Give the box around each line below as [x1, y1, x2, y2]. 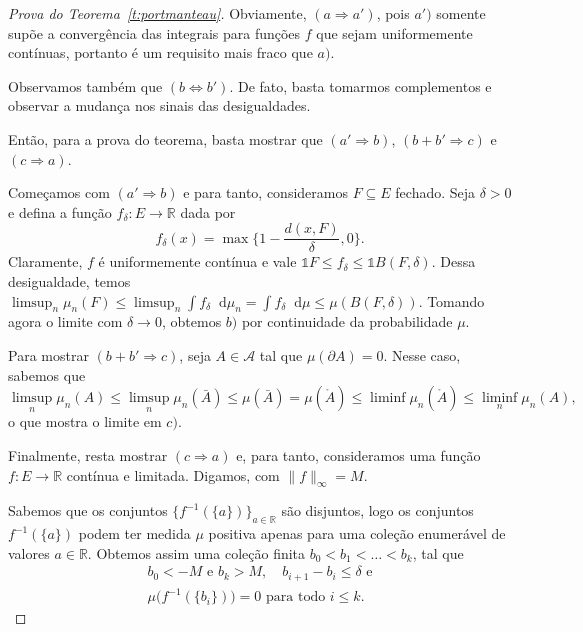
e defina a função [8, 201, 112, 222]
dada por [180, 201, 236, 222]
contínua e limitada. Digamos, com [66, 464, 280, 485]
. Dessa [431, 251, 476, 272]
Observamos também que [8, 75, 163, 96]
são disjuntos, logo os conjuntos [281, 500, 474, 521]
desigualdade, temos [8, 271, 131, 291]
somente [436, 3, 486, 23]
